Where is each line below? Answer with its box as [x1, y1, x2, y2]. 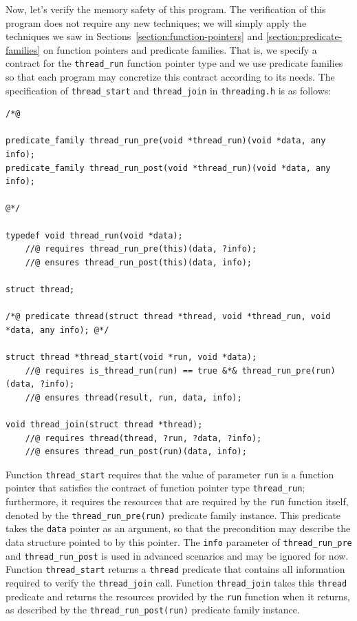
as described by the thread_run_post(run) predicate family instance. [6, 602, 300, 617]
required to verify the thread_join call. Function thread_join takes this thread [6, 575, 347, 589]
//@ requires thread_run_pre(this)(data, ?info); [25, 244, 257, 254]
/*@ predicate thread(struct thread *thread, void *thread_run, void [6, 312, 331, 322]
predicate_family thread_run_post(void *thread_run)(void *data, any [6, 163, 331, 173]
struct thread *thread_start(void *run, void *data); [6, 352, 257, 362]
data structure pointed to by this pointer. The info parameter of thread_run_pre [6, 535, 352, 549]
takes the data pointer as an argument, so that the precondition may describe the [6, 521, 351, 536]
